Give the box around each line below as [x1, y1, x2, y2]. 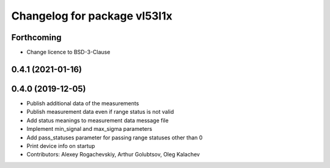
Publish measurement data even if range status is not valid [26, 108, 174, 116]
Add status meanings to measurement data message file [26, 116, 169, 124]
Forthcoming [11, 32, 62, 43]
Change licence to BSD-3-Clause [26, 49, 111, 56]
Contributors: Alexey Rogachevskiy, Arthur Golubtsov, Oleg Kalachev [26, 151, 200, 158]
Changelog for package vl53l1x [11, 9, 173, 23]
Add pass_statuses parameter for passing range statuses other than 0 [26, 134, 203, 141]
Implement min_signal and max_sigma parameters [26, 125, 153, 133]
